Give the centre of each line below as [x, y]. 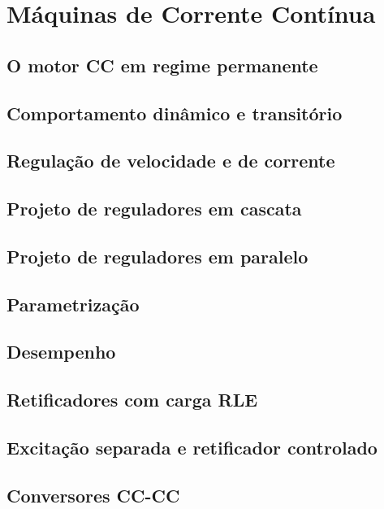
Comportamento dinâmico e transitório [175, 113]
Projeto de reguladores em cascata [154, 209]
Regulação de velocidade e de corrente [171, 161]
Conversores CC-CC [93, 495]
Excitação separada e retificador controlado [192, 448]
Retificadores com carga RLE [132, 400]
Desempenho [61, 352]
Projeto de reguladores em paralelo [157, 256]
